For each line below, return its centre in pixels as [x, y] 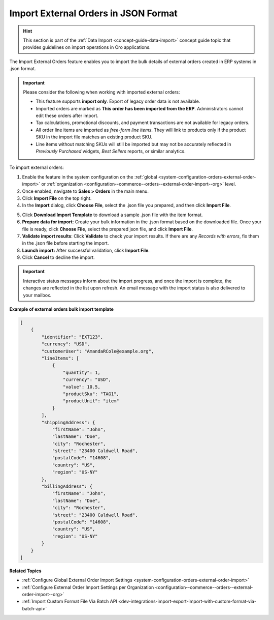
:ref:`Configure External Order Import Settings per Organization [88, 587]
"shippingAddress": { [68, 422]
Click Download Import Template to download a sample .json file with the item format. [112, 215]
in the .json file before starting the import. [65, 243]
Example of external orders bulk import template [62, 309]
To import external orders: [37, 167]
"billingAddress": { [67, 486]
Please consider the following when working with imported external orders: [101, 92]
